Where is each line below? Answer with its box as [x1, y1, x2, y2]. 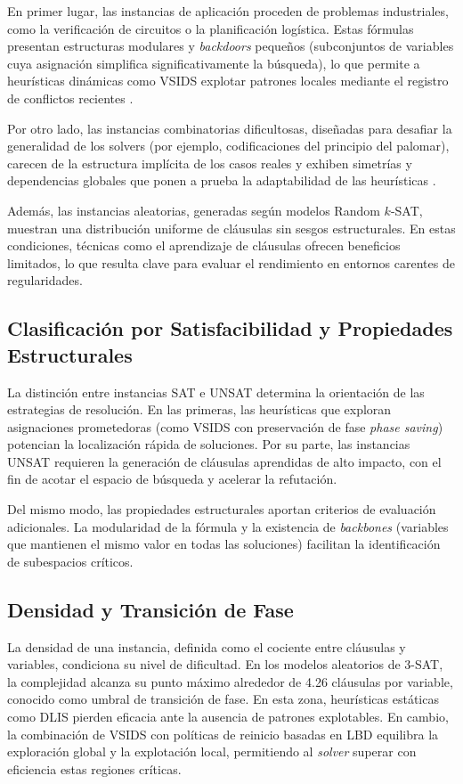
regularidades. [7, 271, 83, 290]
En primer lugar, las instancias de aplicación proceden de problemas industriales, [7, 2, 449, 20]
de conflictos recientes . [7, 88, 134, 107]
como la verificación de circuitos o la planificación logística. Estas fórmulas [7, 19, 414, 37]
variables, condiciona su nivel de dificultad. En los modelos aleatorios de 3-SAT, [7, 655, 443, 674]
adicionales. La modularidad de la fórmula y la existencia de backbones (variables [7, 517, 449, 535]
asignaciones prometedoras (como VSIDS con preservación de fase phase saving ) [7, 417, 443, 436]
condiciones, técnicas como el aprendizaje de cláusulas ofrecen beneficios [7, 236, 401, 255]
